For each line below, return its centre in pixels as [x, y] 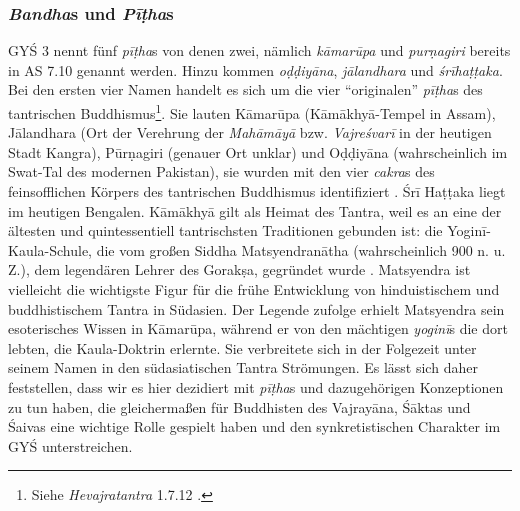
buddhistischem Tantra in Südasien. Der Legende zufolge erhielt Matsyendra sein [256, 308]
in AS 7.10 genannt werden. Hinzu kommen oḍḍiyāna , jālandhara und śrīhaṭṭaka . [255, 69]
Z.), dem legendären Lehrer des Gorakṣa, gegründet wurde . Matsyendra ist [239, 269]
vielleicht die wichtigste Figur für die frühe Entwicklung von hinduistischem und [254, 289]
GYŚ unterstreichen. [70, 445]
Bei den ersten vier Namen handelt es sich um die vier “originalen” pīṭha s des [245, 89]
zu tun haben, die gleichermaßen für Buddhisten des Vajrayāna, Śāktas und [239, 406]
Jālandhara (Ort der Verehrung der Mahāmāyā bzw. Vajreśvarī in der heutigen [250, 132]
